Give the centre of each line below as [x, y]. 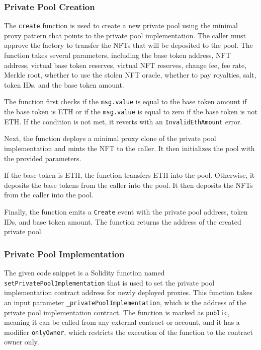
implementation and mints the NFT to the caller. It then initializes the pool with [129, 148]
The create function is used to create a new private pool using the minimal [121, 25]
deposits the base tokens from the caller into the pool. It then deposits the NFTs [128, 185]
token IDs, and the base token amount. [64, 84]
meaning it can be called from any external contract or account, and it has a [122, 322]
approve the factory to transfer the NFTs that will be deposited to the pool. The [128, 45]
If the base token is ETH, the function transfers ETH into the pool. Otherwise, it [129, 175]
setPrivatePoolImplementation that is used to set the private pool [109, 282]
